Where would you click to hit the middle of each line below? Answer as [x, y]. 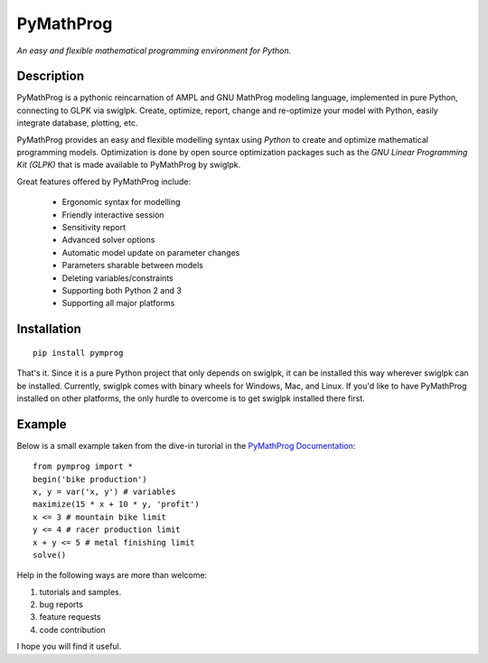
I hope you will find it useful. [69, 647]
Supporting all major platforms [118, 303]
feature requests [70, 617]
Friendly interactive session [113, 215]
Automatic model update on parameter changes [151, 252]
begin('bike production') [90, 479]
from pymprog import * [83, 467]
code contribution [72, 630]
